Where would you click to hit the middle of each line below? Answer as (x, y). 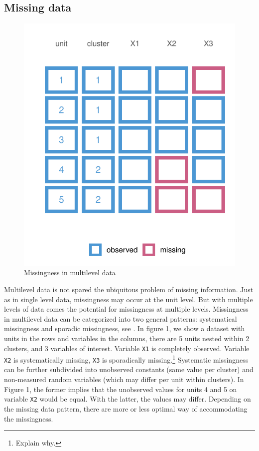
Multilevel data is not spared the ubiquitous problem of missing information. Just (129, 289)
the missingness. (29, 418)
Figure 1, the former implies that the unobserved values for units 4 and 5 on (121, 389)
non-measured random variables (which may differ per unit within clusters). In (124, 379)
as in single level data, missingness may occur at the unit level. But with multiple (129, 299)
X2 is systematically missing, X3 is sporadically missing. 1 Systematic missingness (126, 359)
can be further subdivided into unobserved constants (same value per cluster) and (129, 369)
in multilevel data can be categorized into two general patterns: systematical (121, 318)
